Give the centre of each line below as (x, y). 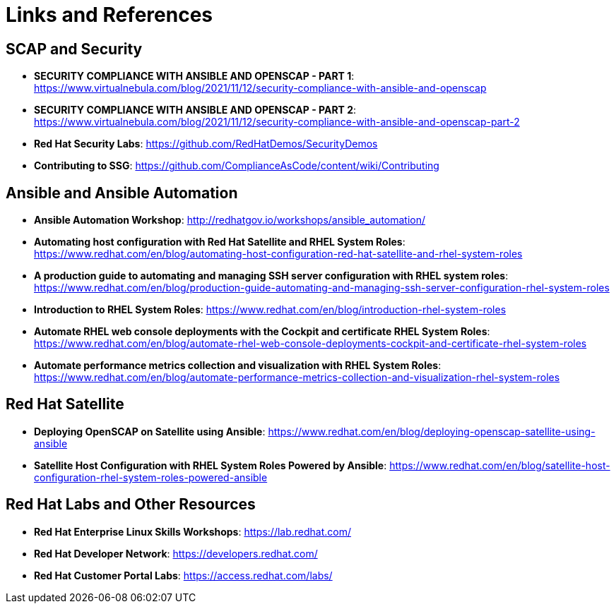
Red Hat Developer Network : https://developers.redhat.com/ (176, 553)
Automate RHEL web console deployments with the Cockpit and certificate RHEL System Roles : (262, 332)
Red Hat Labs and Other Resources (131, 505)
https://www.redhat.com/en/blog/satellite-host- (500, 465)
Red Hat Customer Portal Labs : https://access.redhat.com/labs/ (183, 575)
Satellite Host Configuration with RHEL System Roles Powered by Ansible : (211, 465)
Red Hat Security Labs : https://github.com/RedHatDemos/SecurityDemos (206, 144)
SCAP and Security (74, 49)
